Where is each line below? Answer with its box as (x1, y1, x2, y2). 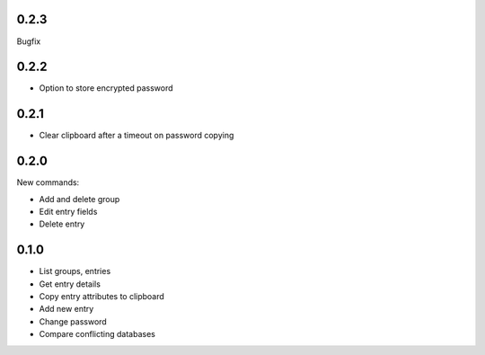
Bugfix (16, 36, 41, 47)
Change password (39, 315, 107, 327)
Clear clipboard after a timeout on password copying (39, 130, 234, 141)
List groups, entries (39, 266, 111, 277)
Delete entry (39, 218, 85, 229)
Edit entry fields (39, 207, 98, 217)
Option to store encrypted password (39, 83, 174, 93)
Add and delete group (39, 193, 120, 204)
